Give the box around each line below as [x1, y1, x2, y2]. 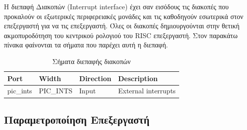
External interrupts [118, 86, 176, 96]
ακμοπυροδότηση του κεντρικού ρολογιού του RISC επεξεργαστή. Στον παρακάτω [4, 30, 238, 40]
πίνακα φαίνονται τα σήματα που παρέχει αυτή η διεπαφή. [4, 40, 168, 50]
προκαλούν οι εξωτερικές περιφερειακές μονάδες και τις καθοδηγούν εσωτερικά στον [4, 11, 244, 21]
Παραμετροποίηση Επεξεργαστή [4, 111, 150, 127]
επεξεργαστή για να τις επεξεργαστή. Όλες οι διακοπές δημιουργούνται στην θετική [4, 21, 240, 31]
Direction [79, 73, 111, 83]
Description [118, 73, 158, 83]
